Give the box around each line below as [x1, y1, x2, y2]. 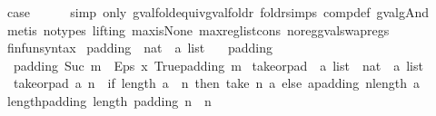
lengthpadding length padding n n [6, 91, 212, 110]
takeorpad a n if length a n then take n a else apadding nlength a [13, 73, 421, 92]
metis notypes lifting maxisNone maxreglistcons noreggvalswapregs [6, 20, 390, 39]
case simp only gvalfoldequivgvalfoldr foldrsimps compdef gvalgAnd [6, 3, 429, 21]
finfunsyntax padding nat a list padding [6, 38, 272, 57]
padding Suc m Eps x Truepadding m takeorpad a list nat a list [13, 55, 423, 74]
